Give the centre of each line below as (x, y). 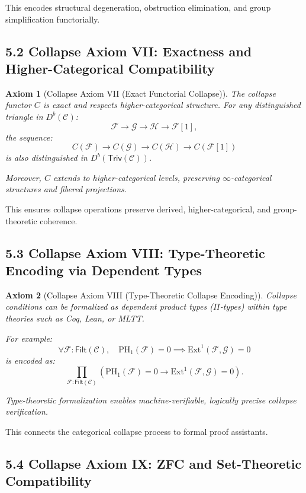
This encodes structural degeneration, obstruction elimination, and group (138, 7)
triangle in (24, 116)
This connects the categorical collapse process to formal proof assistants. (137, 431)
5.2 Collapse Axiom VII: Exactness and (129, 51)
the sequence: (29, 137)
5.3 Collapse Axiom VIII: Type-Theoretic (135, 252)
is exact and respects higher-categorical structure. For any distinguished (172, 105)
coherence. (59, 220)
